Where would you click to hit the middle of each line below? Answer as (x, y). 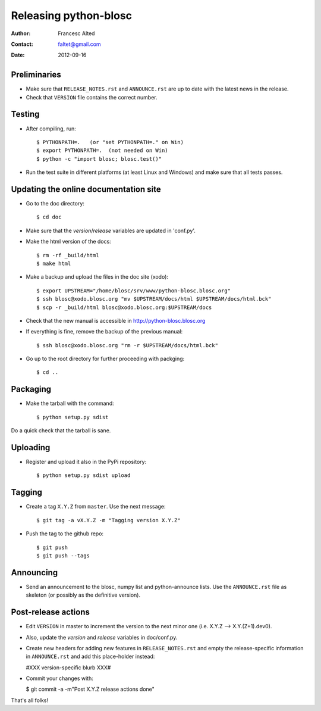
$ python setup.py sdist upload (84, 475)
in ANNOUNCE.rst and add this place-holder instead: (90, 657)
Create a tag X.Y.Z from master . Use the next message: (96, 507)
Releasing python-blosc (72, 15)
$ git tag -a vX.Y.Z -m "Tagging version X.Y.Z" (108, 520)
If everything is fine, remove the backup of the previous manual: (104, 332)
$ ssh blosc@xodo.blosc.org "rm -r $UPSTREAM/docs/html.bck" (127, 345)
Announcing (34, 573)
